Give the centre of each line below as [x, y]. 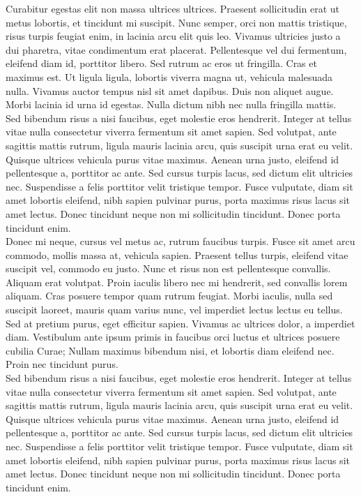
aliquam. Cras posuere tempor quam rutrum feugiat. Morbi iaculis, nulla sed [169, 296]
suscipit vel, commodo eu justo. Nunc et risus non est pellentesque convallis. [168, 268]
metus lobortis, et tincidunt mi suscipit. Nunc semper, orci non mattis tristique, [176, 22]
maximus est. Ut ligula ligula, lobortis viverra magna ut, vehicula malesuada [169, 76]
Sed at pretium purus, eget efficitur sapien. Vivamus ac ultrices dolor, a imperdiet [180, 323]
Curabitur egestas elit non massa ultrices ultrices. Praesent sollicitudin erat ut [172, 8]
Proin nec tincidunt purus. [62, 364]
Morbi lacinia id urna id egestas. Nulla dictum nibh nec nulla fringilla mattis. [171, 104]
